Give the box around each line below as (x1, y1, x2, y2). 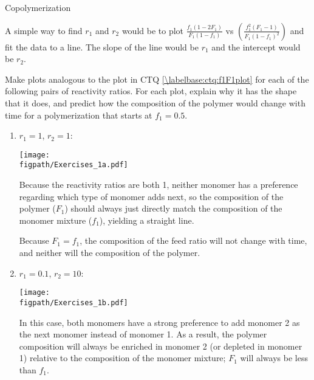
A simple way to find (5, 24, 83, 36)
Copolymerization (5, 1, 71, 13)
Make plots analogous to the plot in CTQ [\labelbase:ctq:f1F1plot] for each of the (5, 72, 309, 85)
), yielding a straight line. (99, 213, 194, 226)
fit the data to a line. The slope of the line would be (5, 40, 199, 53)
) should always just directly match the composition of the (64, 202, 282, 215)
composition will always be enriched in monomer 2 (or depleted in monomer (19, 339, 302, 352)
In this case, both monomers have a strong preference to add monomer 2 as (19, 316, 300, 328)
